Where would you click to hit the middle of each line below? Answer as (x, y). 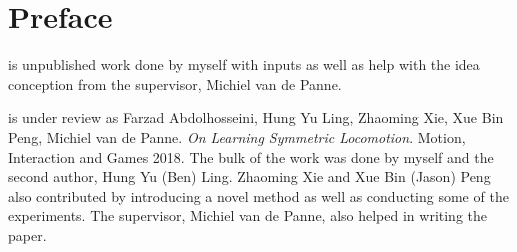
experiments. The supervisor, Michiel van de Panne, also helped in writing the (248, 215)
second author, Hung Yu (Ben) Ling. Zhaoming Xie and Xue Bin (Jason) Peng (249, 176)
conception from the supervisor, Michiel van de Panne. (175, 83)
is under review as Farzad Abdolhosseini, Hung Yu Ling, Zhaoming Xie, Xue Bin (256, 117)
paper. (27, 234)
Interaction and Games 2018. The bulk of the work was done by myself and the (251, 156)
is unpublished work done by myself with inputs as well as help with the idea (244, 64)
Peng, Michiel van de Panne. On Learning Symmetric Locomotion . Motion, (237, 136)
